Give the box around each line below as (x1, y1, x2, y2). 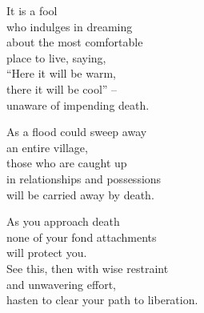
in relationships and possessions (6, 170, 162, 187)
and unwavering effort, (6, 275, 116, 292)
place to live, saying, (6, 49, 106, 66)
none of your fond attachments (6, 228, 157, 245)
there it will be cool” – (6, 80, 118, 97)
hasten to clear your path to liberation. (6, 291, 198, 308)
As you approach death (6, 213, 120, 230)
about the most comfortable (6, 34, 143, 50)
